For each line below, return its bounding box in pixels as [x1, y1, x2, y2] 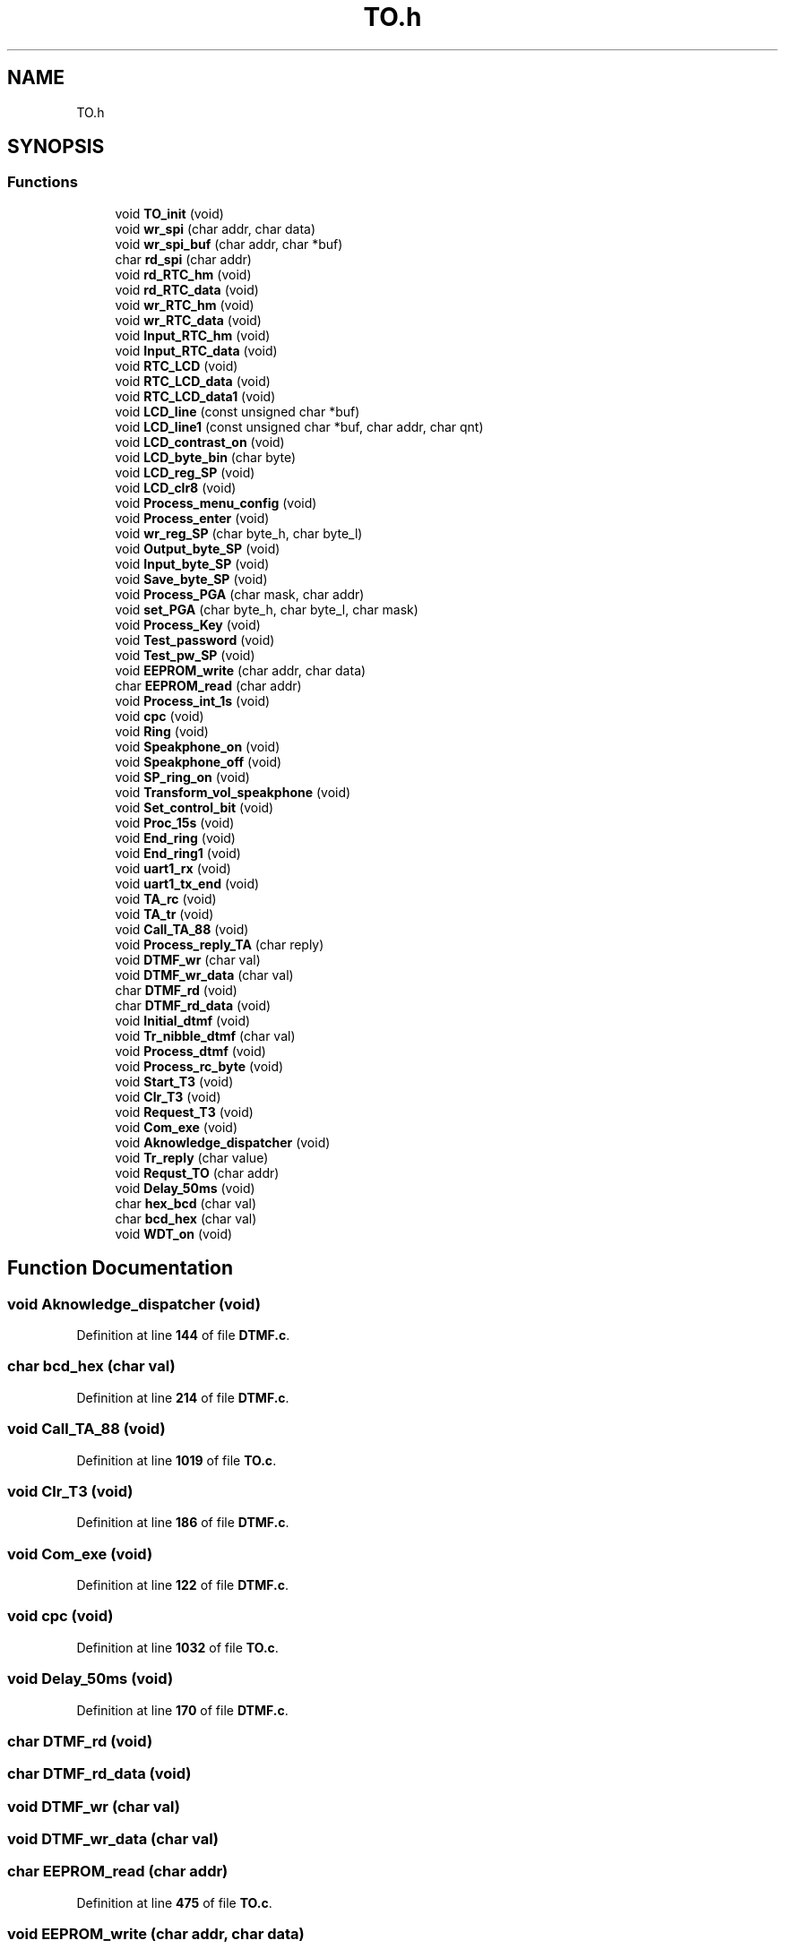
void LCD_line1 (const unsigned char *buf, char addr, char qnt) [115, 418, 484, 434]
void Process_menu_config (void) [115, 494, 317, 511]
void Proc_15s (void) [115, 814, 235, 830]
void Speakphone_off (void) [115, 753, 282, 769]
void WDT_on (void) [115, 1225, 233, 1241]
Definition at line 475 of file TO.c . [76, 1894, 272, 1910]
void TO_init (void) [115, 205, 224, 221]
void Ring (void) [115, 723, 209, 739]
